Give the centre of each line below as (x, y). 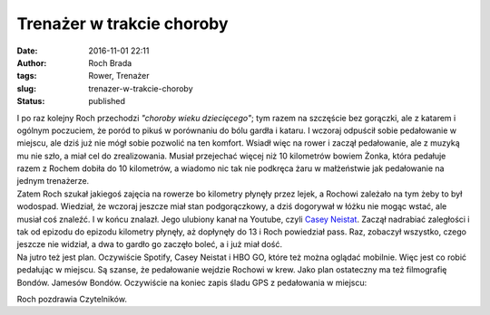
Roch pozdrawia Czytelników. (72, 299)
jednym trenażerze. (53, 181)
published (107, 101)
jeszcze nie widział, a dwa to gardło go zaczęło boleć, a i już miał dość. (150, 244)
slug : (26, 88)
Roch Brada (110, 62)
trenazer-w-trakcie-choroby (141, 88)
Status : (31, 101)
